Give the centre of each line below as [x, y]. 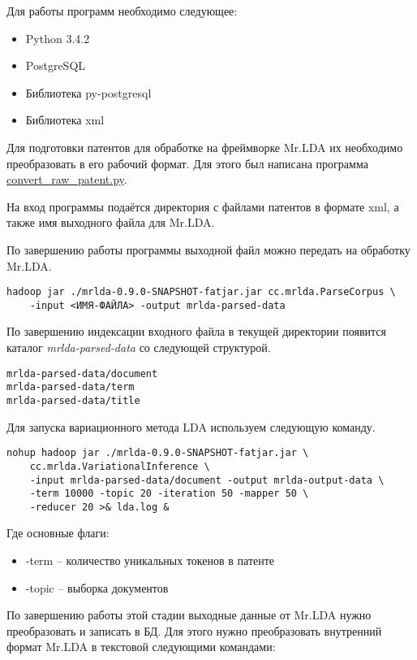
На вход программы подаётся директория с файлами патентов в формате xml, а [203, 206]
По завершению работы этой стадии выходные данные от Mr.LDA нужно [189, 615]
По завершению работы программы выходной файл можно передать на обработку [208, 249]
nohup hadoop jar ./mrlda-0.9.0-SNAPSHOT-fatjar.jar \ [158, 453]
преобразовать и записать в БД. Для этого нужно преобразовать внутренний [194, 630]
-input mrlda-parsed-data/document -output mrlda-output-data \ [207, 480]
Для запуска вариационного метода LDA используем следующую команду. [191, 426]
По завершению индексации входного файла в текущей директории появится [196, 331]
